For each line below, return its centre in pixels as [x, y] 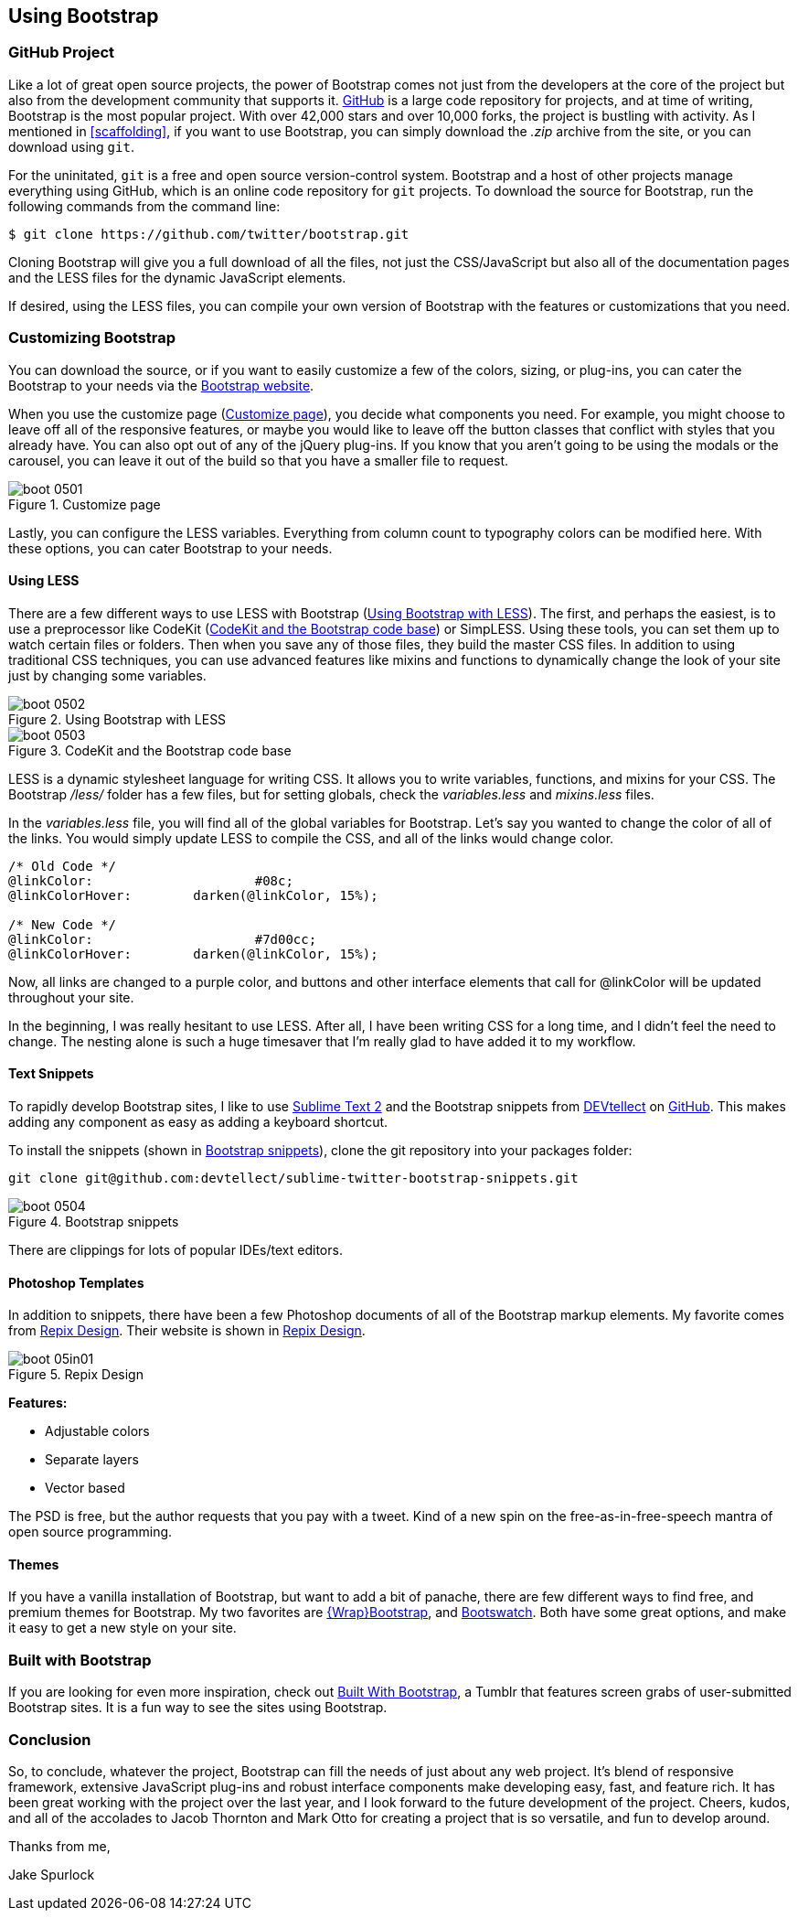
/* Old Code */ [63, 866]
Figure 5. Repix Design [76, 1375]
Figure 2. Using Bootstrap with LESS [117, 719]
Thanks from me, [59, 1846]
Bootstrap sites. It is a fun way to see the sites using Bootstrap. [198, 1708]
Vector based [85, 1488]
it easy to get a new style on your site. [122, 1628]
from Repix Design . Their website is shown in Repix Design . [187, 1331]
